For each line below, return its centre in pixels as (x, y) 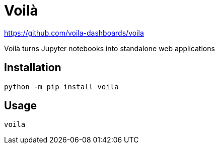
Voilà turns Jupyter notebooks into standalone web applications (109, 48)
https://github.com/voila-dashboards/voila (74, 33)
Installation (33, 68)
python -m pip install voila (61, 87)
